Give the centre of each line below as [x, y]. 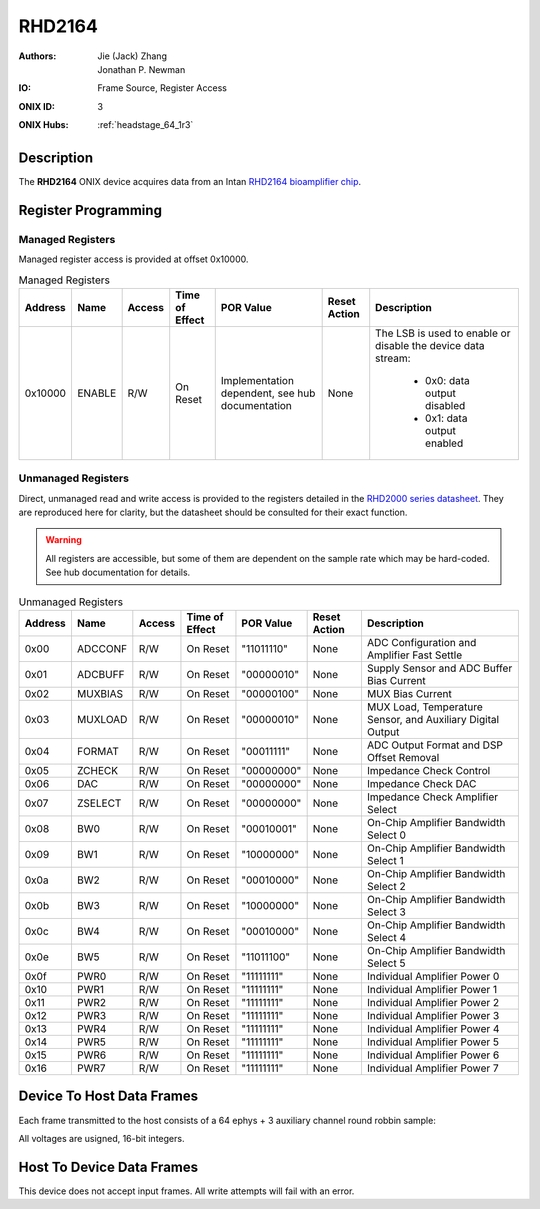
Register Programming [90, 210]
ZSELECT [99, 803]
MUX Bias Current [409, 694]
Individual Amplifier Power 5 [433, 1042]
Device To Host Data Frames [108, 1096]
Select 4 [386, 938]
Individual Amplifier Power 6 [433, 1055]
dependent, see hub [268, 393]
